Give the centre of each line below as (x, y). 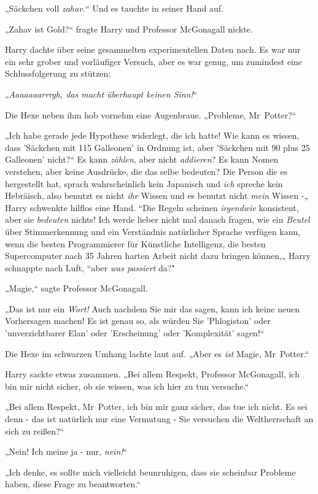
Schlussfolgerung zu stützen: (58, 73)
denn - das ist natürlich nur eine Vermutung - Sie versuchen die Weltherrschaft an (159, 419)
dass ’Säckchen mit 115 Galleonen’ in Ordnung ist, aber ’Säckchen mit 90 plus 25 (157, 147)
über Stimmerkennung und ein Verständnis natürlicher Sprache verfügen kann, (153, 231)
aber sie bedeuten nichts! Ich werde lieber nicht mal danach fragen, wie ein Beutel (157, 219)
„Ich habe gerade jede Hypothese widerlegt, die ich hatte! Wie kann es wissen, (152, 135)
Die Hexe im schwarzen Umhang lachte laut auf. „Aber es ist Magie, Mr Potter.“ (157, 353)
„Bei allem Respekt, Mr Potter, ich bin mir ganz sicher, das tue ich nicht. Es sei (156, 407)
